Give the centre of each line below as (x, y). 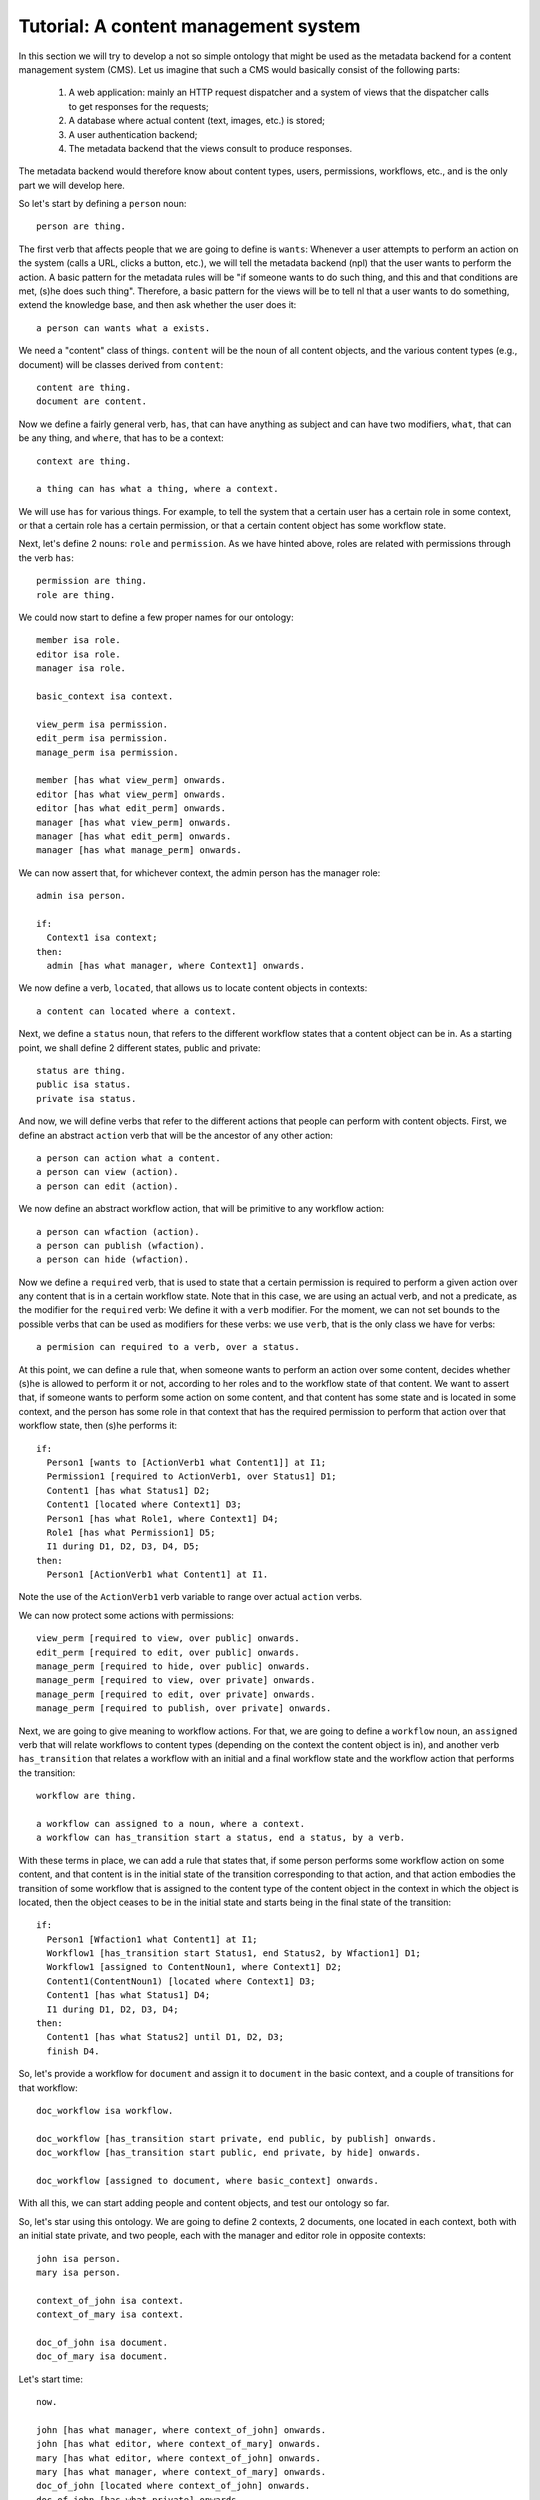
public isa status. (84, 1084)
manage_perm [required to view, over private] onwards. (176, 1680)
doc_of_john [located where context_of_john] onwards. (173, 2486)
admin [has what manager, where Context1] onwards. (175, 966)
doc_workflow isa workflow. (105, 2110)
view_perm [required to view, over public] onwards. (168, 1638)
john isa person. (78, 2258)
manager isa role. (81, 668)
